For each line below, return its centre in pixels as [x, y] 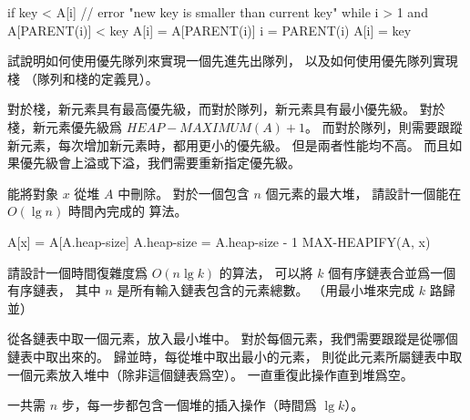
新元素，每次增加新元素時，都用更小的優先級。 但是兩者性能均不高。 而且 [229, 144]
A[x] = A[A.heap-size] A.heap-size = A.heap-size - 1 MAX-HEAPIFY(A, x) [219, 241]
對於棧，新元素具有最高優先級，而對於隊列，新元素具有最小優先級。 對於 [226, 109]
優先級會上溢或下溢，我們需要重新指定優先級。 [160, 163]
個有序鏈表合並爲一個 [392, 272]
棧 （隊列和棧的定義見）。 [83, 78]
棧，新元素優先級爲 [65, 126]
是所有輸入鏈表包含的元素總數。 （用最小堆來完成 [266, 290]
